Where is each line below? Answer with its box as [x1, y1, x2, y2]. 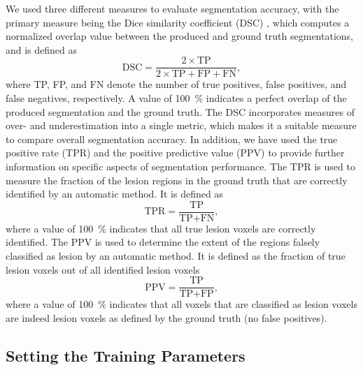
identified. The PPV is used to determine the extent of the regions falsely [6, 235, 320, 249]
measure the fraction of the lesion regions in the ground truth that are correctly [6, 172, 348, 187]
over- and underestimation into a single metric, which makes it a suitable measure [6, 118, 357, 133]
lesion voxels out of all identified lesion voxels [6, 262, 200, 276]
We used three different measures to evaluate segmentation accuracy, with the [6, 1, 339, 15]
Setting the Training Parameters [6, 344, 245, 366]
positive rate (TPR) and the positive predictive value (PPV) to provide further [6, 145, 345, 160]
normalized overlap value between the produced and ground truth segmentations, [6, 29, 353, 43]
